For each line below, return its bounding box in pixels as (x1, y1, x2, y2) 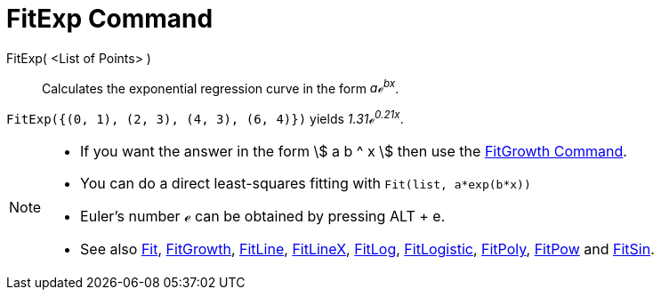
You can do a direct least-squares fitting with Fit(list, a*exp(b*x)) (80, 174, 531, 193)
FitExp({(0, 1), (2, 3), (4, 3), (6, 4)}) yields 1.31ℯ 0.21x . (6, 108, 404, 127)
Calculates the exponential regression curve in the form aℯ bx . (42, 77, 399, 96)
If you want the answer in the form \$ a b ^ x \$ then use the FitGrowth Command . (80, 142, 627, 161)
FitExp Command (6, 4, 214, 34)
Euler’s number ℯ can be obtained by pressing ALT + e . (80, 207, 446, 226)
